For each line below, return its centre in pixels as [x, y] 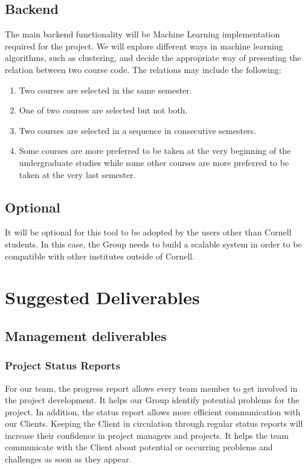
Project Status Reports [63, 365]
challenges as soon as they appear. [68, 459]
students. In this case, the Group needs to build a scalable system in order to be [153, 244]
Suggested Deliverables [102, 297]
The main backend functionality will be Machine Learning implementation [143, 34]
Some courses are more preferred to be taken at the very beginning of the [155, 151]
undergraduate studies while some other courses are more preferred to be [154, 162]
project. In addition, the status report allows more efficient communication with [153, 411]
